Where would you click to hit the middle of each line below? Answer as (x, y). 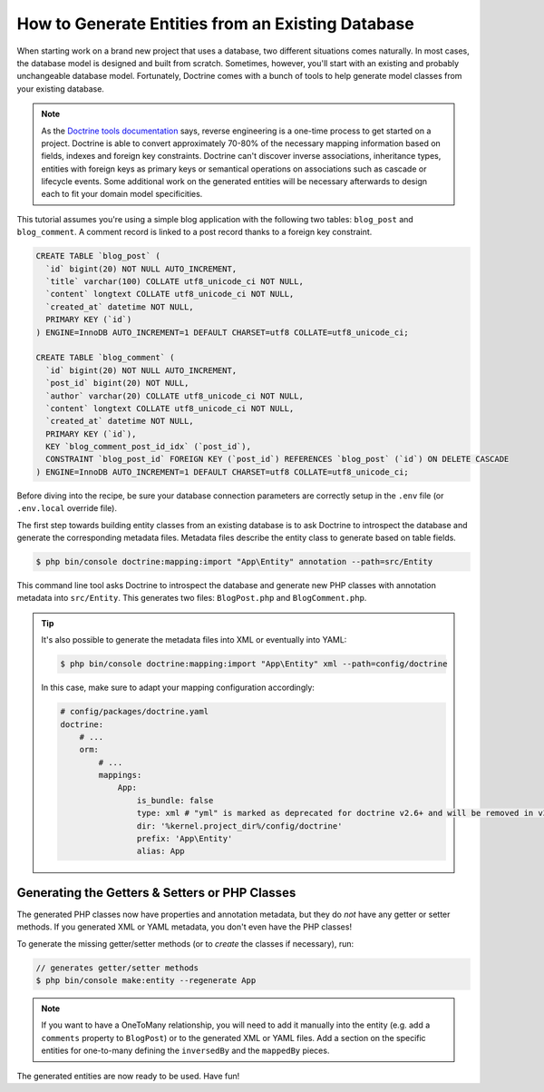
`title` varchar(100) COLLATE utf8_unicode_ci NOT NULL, (175, 281)
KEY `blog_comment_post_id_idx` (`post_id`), (148, 447)
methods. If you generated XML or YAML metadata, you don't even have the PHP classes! (185, 927)
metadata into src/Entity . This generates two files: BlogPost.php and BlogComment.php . (192, 598)
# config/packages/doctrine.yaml (134, 712)
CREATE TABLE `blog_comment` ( (106, 358)
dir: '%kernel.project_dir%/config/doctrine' (239, 826)
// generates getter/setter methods (117, 968)
